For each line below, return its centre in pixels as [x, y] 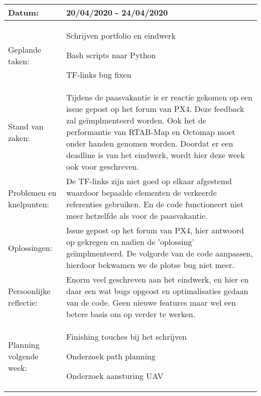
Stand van [26, 126]
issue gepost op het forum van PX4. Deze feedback [155, 109]
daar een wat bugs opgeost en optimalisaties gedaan [157, 291]
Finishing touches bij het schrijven [126, 337]
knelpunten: [29, 204]
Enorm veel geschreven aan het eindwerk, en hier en [157, 279]
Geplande [25, 49]
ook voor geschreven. [102, 166]
